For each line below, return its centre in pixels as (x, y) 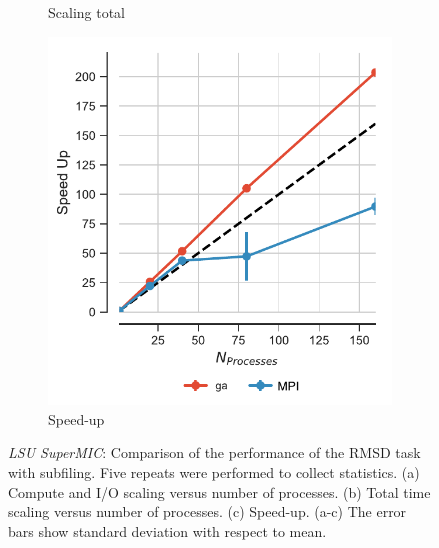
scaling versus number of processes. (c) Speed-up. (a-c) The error (207, 511)
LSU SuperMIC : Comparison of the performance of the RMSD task (214, 452)
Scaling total (87, 12)
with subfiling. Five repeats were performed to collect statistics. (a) (214, 471)
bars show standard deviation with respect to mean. (167, 530)
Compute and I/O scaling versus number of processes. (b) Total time (219, 491)
